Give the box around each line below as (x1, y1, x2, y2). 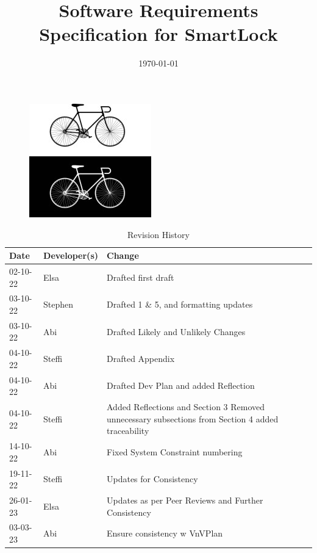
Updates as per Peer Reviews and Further (107, 494, 263, 507)
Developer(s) (43, 249, 98, 262)
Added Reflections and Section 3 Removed (107, 400, 265, 413)
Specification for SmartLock (39, 21, 278, 46)
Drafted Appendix (107, 352, 175, 365)
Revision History (127, 228, 190, 240)
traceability (107, 424, 149, 437)
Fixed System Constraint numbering (107, 445, 243, 458)
